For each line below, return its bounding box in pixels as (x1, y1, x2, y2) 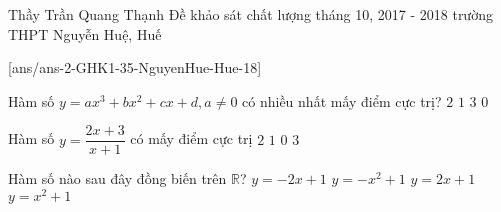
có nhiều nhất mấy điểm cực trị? (242, 90, 442, 111)
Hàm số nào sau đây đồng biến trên (8, 168, 227, 189)
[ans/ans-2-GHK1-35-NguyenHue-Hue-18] (8, 57, 262, 78)
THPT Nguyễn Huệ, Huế (8, 23, 162, 44)
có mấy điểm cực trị (130, 128, 253, 149)
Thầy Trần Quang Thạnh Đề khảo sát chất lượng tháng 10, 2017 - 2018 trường (8, 4, 493, 24)
